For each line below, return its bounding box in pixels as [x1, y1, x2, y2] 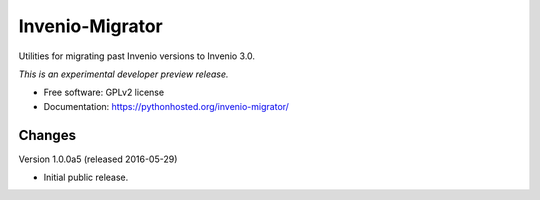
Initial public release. [43, 171, 129, 184]
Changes [18, 126, 77, 144]
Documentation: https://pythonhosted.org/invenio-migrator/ [43, 100, 290, 112]
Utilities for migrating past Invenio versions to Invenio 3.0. [18, 50, 255, 62]
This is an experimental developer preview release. [18, 68, 229, 80]
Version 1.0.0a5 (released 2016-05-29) [18, 153, 178, 165]
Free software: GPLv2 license [43, 86, 165, 99]
